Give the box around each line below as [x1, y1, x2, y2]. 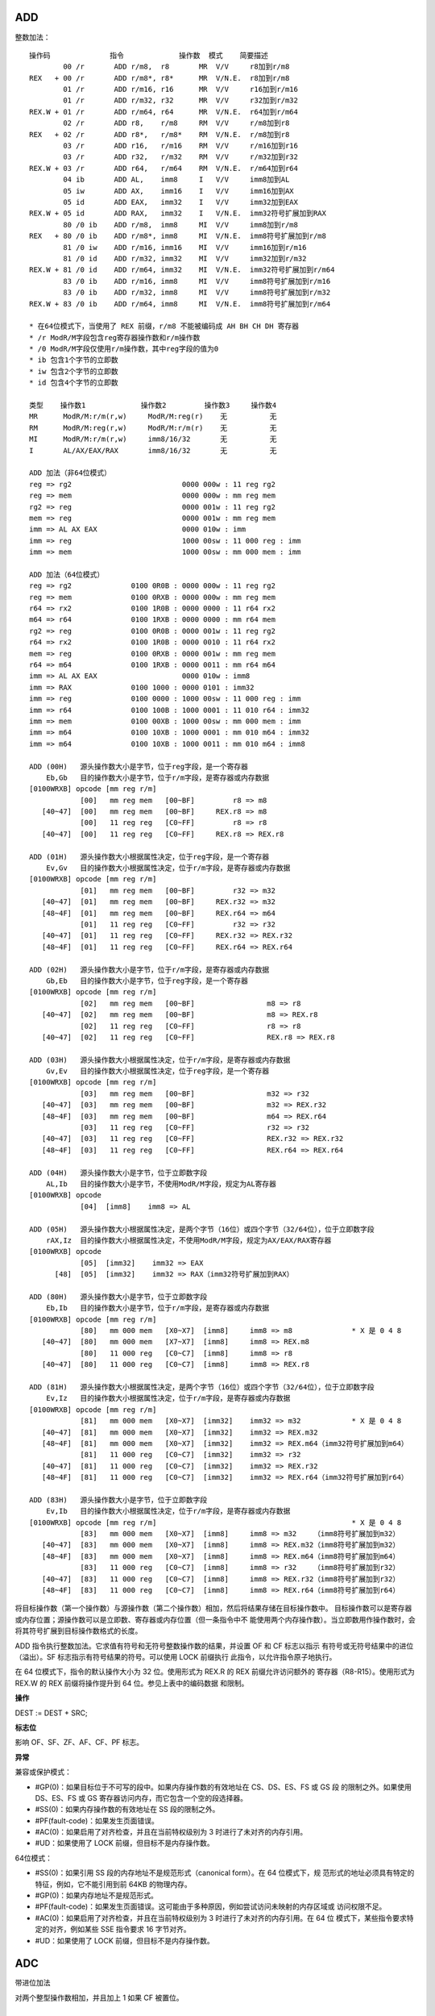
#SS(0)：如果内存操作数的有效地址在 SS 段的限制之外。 [35, 1805, 220, 1814]
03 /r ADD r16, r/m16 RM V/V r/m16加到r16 [63, 141, 298, 151]
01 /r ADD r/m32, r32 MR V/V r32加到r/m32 [63, 96, 298, 105]
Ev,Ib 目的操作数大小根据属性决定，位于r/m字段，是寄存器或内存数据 [45, 1506, 291, 1516]
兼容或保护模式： [14, 1767, 72, 1777]
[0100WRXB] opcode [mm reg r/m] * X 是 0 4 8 [29, 1518, 402, 1527]
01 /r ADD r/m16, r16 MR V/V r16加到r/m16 [63, 85, 298, 94]
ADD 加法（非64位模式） [29, 469, 112, 477]
